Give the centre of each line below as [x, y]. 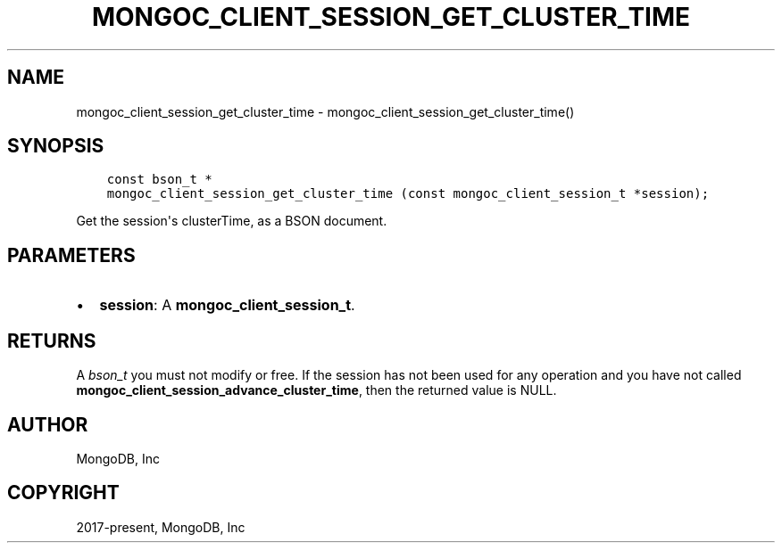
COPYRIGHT [63, 493]
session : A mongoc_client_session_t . [227, 305]
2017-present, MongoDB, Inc [161, 527]
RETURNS [52, 341]
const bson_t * [159, 180]
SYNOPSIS [56, 146]
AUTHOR [48, 424]
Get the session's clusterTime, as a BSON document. [232, 221]
